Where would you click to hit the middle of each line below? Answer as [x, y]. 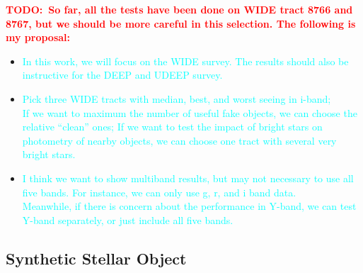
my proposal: [38, 37]
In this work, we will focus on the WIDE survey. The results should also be [185, 61]
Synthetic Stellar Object [96, 258]
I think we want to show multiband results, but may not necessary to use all [188, 178]
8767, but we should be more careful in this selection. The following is [181, 23]
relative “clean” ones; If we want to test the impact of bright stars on [172, 127]
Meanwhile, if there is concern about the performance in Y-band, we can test [189, 206]
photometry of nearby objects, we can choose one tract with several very [179, 140]
